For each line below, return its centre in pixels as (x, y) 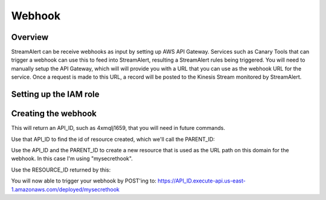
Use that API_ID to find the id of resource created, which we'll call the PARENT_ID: (113, 139)
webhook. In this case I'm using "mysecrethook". (72, 159)
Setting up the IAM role (55, 95)
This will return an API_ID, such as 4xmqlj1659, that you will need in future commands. (118, 128)
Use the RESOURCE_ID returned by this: (61, 170)
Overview (30, 37)
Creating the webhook (54, 114)
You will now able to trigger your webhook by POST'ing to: (84, 181)
